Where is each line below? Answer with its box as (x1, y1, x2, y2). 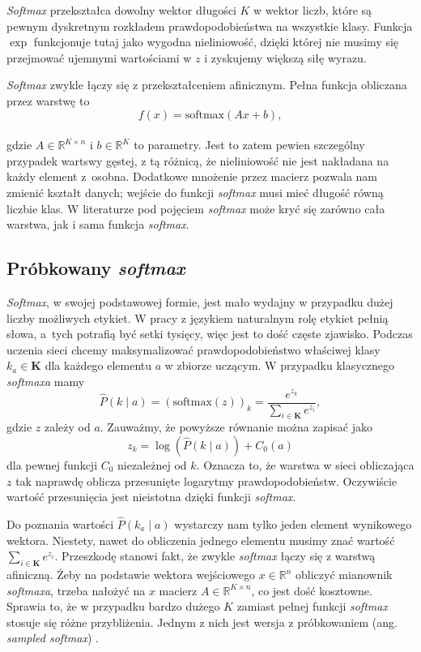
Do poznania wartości (6, 516, 114, 533)
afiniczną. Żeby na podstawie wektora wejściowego (6, 566, 255, 582)
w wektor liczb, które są (253, 2, 372, 18)
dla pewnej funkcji (6, 457, 98, 474)
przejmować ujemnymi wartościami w (6, 49, 192, 66)
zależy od (44, 418, 91, 435)
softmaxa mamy (6, 372, 85, 389)
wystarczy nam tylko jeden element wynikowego (174, 516, 412, 533)
